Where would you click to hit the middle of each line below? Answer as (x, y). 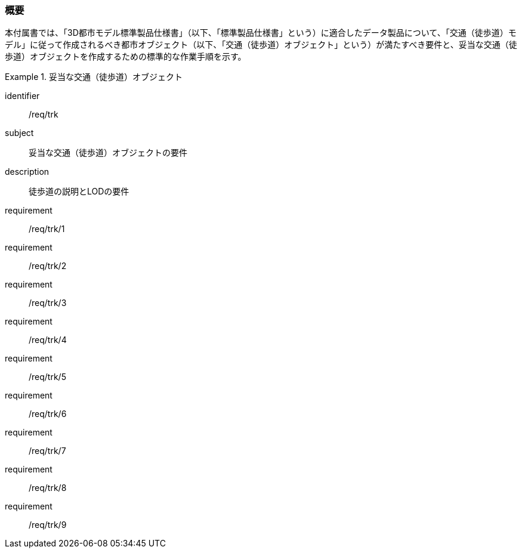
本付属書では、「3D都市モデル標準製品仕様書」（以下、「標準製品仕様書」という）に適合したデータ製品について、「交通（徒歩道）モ (261, 33)
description (27, 172)
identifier (22, 96)
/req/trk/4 (48, 340)
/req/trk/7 (47, 451)
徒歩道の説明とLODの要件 (79, 191)
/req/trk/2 (48, 266)
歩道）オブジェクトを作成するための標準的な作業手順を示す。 (126, 57)
